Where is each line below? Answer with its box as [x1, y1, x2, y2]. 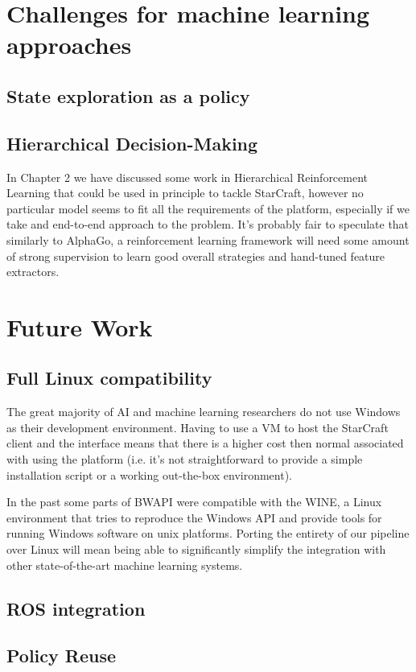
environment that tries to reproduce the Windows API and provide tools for [6, 509, 382, 526]
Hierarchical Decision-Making [6, 130, 258, 155]
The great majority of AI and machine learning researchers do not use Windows [6, 403, 401, 420]
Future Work [6, 310, 153, 343]
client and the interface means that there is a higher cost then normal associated [6, 435, 404, 451]
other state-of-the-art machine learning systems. [6, 556, 243, 573]
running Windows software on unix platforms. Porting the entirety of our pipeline [6, 525, 410, 542]
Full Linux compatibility [6, 365, 212, 390]
